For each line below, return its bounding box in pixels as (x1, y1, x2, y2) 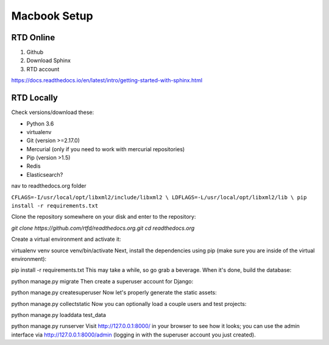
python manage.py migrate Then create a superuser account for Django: (11, 277, 194, 285)
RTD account (26, 65, 60, 73)
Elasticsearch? (26, 171, 63, 178)
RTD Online (11, 32, 55, 43)
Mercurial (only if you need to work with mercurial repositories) (26, 145, 185, 152)
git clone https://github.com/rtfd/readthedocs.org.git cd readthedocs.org (11, 224, 195, 232)
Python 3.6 (26, 119, 54, 127)
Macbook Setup (11, 9, 94, 23)
